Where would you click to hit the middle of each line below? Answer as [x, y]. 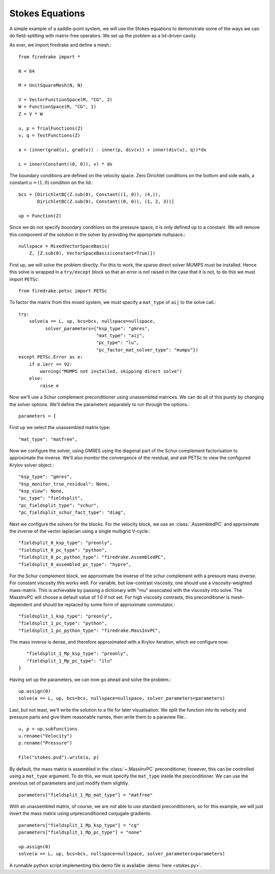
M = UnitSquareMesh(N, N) [51, 85]
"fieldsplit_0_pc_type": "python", [63, 550]
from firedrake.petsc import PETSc [63, 291]
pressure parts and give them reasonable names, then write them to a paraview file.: [98, 717]
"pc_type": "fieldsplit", [51, 498]
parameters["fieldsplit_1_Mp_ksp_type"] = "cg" [79, 825]
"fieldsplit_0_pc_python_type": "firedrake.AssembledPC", [92, 557]
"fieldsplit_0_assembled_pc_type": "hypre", [75, 564]
